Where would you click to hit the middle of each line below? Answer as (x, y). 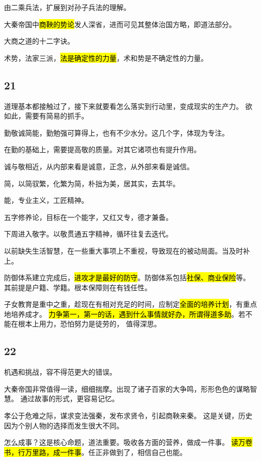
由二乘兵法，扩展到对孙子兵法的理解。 (67, 7)
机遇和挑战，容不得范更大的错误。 (60, 372)
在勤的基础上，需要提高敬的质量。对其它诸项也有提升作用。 (102, 149)
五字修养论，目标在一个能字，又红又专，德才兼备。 (88, 217)
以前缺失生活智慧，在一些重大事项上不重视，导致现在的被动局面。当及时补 (127, 250)
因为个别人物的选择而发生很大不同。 (64, 425)
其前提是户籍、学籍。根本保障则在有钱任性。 (78, 287)
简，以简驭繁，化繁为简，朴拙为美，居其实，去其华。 (92, 183)
